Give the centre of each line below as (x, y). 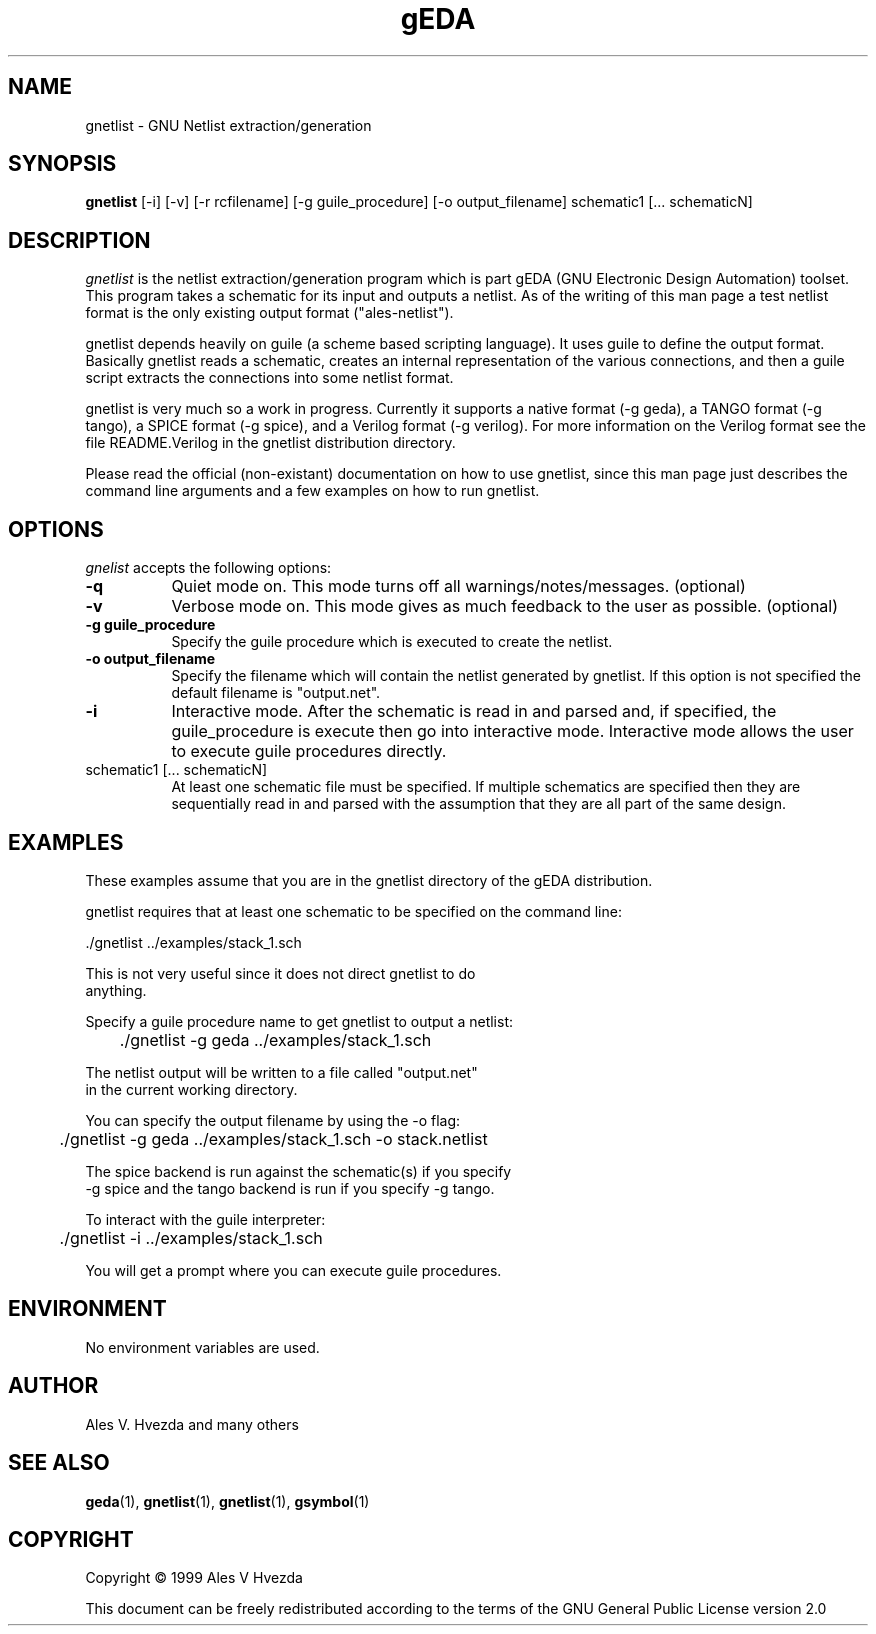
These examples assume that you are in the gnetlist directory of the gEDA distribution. (369, 880)
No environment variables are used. (202, 1347)
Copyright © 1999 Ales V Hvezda (194, 1578)
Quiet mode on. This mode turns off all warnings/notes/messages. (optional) (458, 586)
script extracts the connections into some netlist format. (269, 378)
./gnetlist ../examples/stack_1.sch (193, 942)
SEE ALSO (59, 1463)
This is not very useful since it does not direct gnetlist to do (280, 973)
